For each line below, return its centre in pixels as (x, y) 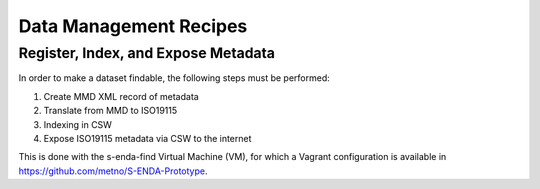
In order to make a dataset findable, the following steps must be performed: (174, 78)
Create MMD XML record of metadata (121, 96)
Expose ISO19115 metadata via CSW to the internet (147, 138)
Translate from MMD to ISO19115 (110, 111)
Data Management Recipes (133, 26)
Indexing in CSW (77, 124)
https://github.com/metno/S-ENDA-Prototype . (113, 171)
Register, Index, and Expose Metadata (146, 53)
